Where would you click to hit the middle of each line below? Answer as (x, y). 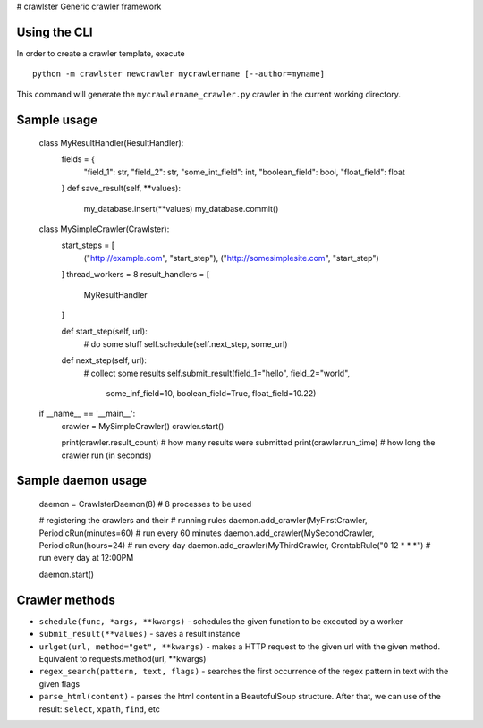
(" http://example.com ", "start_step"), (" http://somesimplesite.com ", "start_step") (231, 258)
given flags (59, 683)
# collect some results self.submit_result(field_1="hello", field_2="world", (217, 373)
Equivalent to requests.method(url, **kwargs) (123, 658)
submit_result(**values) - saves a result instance (140, 634)
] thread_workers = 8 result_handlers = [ (136, 275)
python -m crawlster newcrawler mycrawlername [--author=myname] (179, 74)
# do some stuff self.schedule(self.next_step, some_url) (186, 343)
